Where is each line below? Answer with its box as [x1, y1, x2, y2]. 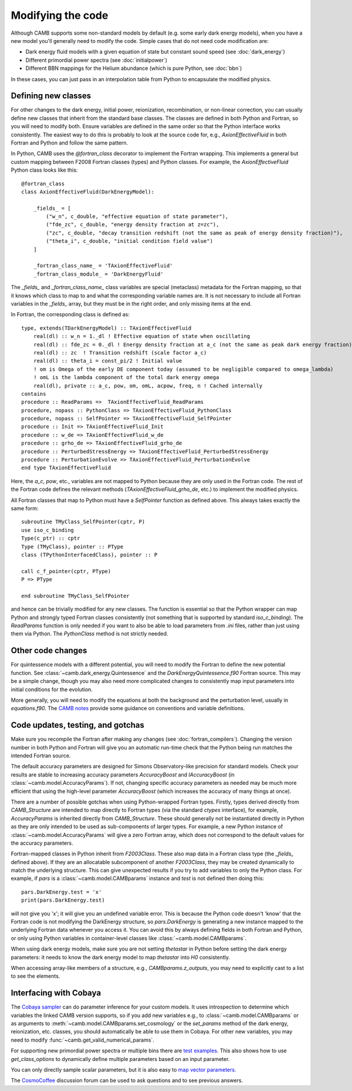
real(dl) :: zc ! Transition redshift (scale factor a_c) [33, 349, 207, 356]
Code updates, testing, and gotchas [11, 720, 145, 730]
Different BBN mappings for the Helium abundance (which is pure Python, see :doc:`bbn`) [25, 65, 242, 72]
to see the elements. [11, 973, 60, 980]
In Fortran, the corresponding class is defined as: [11, 311, 130, 318]
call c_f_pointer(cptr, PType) [21, 568, 111, 574]
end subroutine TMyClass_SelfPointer [21, 593, 130, 599]
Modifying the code [11, 9, 109, 22]
